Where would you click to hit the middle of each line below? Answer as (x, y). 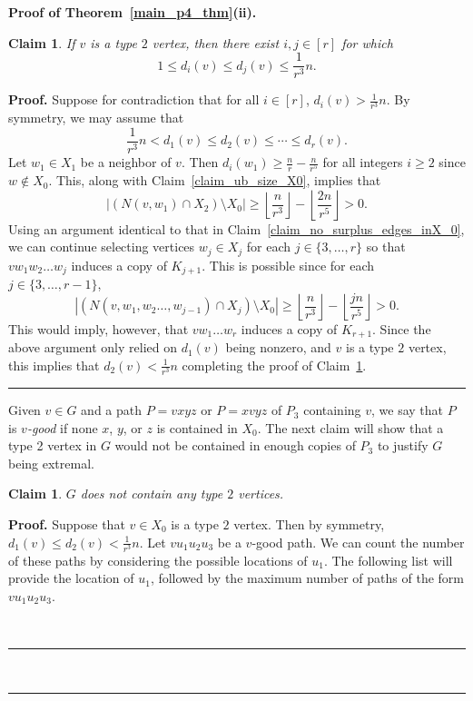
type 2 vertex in (53, 445)
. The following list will (388, 560)
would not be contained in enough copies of (235, 445)
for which (367, 42)
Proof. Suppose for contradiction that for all (134, 99)
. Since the (402, 328)
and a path (112, 410)
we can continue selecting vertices (102, 247)
